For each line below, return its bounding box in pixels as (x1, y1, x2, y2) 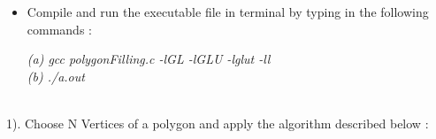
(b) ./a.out (27, 66, 85, 85)
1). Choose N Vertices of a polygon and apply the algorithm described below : (6, 113, 429, 132)
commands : (27, 19, 92, 38)
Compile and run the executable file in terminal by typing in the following (27, 3, 429, 20)
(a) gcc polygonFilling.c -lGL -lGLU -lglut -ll (27, 50, 271, 68)
